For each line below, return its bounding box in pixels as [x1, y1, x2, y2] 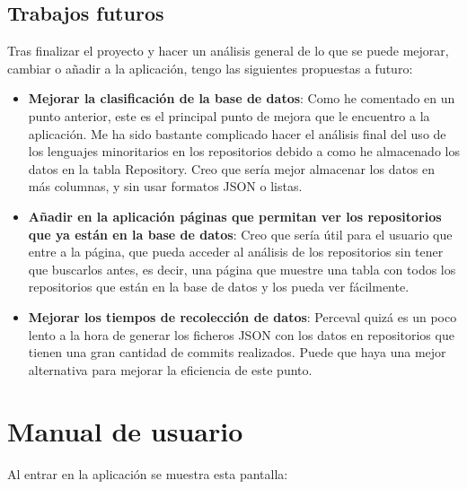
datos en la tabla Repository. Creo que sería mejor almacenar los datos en [28, 159, 436, 178]
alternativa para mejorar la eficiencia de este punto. [28, 360, 313, 379]
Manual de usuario [7, 413, 243, 450]
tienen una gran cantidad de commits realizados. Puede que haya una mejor [28, 343, 446, 362]
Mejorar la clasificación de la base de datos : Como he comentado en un [28, 89, 455, 108]
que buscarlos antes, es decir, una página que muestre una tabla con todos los [28, 259, 456, 278]
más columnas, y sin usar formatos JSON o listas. [28, 177, 303, 196]
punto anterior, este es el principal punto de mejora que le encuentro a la [28, 106, 430, 125]
